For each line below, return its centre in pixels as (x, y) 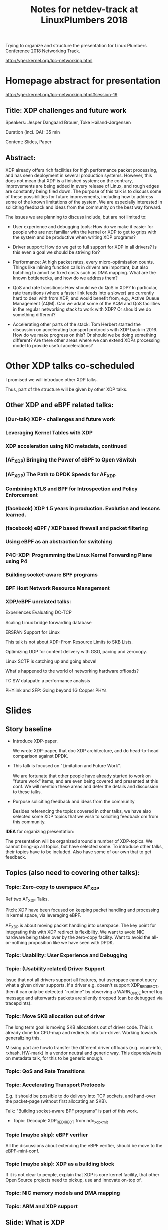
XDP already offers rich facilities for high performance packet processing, (81, 170)
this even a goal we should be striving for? (56, 252)
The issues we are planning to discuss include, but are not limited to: (76, 217)
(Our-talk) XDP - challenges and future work (60, 419)
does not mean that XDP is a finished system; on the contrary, (69, 180)
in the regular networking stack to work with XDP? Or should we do (82, 309)
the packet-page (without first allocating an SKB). (56, 1101)
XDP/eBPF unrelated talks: (38, 601)
